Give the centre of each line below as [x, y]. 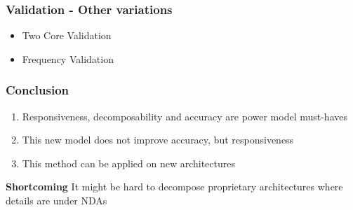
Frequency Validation [68, 58]
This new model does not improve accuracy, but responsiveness [158, 140]
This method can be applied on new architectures [128, 163]
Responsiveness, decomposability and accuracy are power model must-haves [185, 116]
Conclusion [37, 90]
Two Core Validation [67, 35]
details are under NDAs [56, 200]
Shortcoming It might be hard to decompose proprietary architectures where [174, 187]
